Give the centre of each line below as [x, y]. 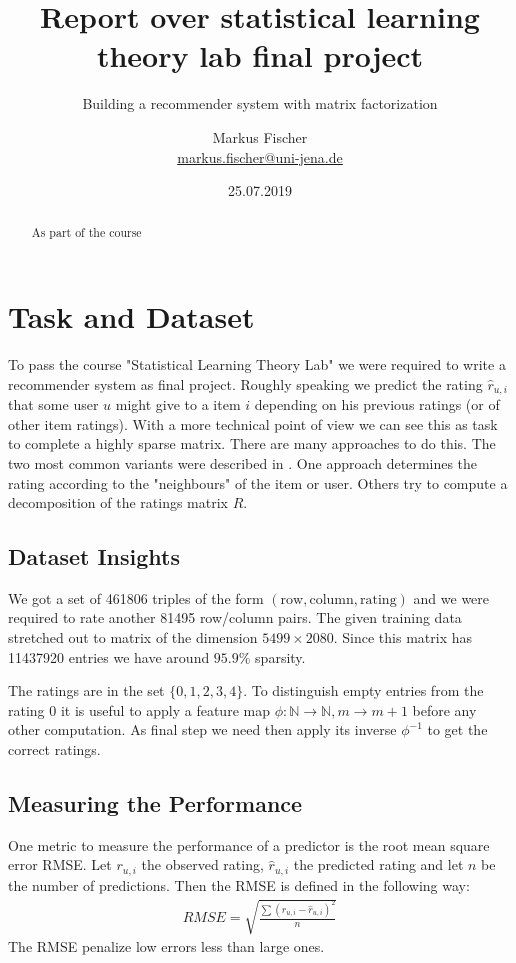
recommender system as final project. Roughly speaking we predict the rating [245, 383]
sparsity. [280, 656]
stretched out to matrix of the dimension [133, 637]
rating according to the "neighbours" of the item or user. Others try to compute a [258, 482]
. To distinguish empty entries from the [363, 690]
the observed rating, [202, 864]
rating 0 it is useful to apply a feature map [139, 709]
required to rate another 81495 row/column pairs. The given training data [235, 617]
